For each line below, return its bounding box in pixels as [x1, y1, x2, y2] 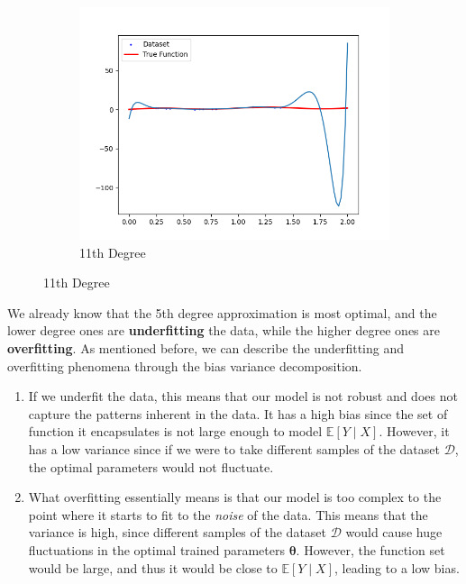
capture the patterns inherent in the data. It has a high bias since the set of [28, 404, 448, 423]
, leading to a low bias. [334, 558, 460, 577]
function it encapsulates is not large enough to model [28, 422, 323, 441]
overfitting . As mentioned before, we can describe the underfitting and [7, 338, 404, 357]
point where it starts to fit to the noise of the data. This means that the [28, 505, 428, 524]
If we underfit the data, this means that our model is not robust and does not [28, 387, 458, 406]
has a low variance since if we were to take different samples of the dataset [28, 439, 440, 458]
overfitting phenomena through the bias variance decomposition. [7, 356, 362, 375]
